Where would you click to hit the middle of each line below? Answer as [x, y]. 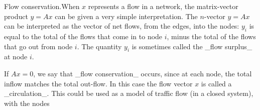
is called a [216, 83]
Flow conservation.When [42, 6]
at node [16, 57]
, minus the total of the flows [211, 36]
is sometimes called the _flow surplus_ [192, 46]
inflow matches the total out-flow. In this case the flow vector [98, 83]
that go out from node [38, 46]
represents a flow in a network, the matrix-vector [163, 6]
